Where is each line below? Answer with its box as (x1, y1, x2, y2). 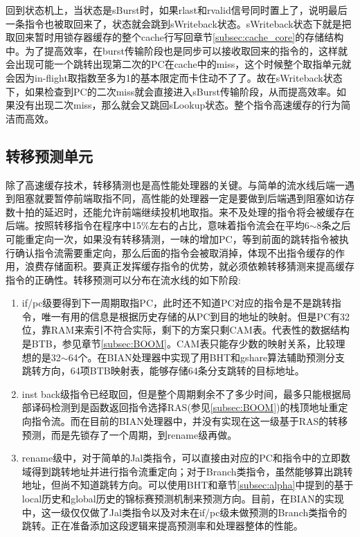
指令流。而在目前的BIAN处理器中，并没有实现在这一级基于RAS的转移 (31, 414, 348, 428)
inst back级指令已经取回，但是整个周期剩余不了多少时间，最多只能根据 (21, 386, 342, 401)
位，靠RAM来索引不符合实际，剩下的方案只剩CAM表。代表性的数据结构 (21, 322, 350, 337)
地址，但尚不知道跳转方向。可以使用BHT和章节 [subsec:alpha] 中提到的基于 (21, 477, 354, 492)
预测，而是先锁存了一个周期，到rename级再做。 (21, 427, 237, 442)
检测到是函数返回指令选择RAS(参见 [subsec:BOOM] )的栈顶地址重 (51, 400, 339, 415)
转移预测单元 (6, 145, 93, 166)
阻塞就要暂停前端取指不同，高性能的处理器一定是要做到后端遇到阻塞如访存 (15, 191, 354, 206)
